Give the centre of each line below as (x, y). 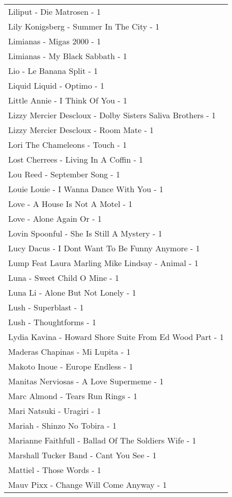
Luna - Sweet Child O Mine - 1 (64, 278)
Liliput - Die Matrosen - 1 (54, 11)
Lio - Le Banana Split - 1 (53, 71)
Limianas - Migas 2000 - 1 (55, 41)
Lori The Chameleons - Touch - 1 (68, 145)
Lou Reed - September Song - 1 (64, 174)
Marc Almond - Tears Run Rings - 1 (73, 396)
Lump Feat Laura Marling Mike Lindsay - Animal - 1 (103, 263)
